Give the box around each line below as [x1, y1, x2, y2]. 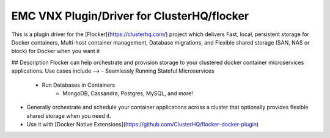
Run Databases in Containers [42, 81, 116, 89]
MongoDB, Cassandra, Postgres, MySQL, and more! [62, 89, 194, 97]
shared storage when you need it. [26, 112, 111, 119]
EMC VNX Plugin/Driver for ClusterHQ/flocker [11, 9, 249, 23]
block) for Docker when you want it [11, 48, 100, 55]
